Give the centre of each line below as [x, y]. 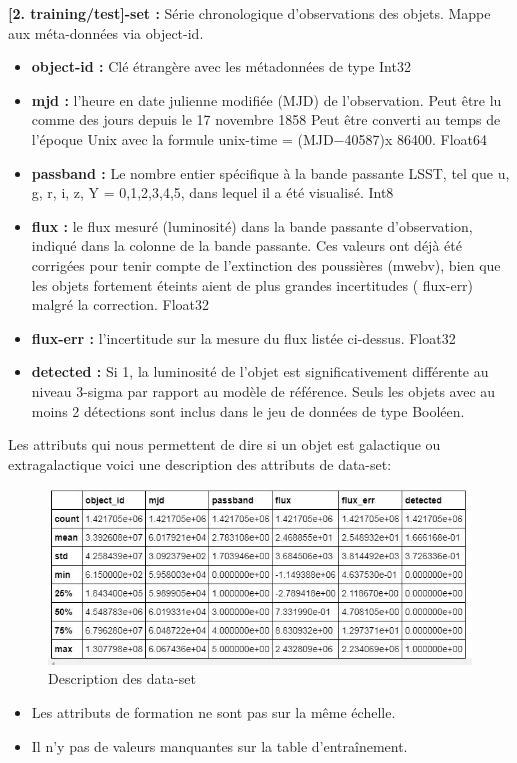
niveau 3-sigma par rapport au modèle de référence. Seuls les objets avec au [263, 390]
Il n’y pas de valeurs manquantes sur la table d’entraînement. [219, 745]
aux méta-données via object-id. [106, 32]
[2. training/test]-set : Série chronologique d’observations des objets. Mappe [249, 13]
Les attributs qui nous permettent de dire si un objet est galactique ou [224, 444]
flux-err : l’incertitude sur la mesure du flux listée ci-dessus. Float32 [243, 337]
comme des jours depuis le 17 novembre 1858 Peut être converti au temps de [266, 119]
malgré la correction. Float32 [120, 304]
